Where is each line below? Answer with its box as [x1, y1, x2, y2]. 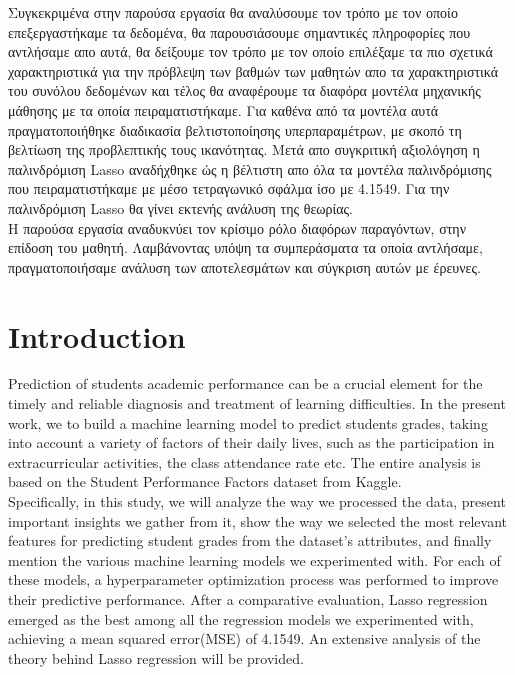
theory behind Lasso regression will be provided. [8, 647, 304, 668]
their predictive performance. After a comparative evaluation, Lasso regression [8, 588, 488, 609]
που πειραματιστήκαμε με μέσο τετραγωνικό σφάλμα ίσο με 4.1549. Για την [8, 178, 450, 199]
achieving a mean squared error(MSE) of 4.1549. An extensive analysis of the [8, 628, 481, 649]
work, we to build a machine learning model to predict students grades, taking [8, 412, 488, 433]
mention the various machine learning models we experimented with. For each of [8, 549, 501, 570]
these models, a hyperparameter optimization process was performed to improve [8, 569, 499, 590]
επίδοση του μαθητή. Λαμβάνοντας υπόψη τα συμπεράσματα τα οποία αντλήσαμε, [8, 237, 483, 258]
